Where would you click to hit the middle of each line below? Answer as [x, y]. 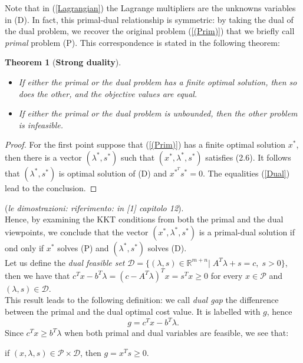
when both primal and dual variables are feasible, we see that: [177, 333]
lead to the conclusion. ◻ [51, 187]
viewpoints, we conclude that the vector [77, 232]
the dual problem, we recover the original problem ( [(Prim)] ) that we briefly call [150, 31]
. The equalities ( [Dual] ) [246, 173]
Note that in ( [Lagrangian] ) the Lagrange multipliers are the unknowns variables [150, 8]
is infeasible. [41, 124]
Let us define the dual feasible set [65, 262]
